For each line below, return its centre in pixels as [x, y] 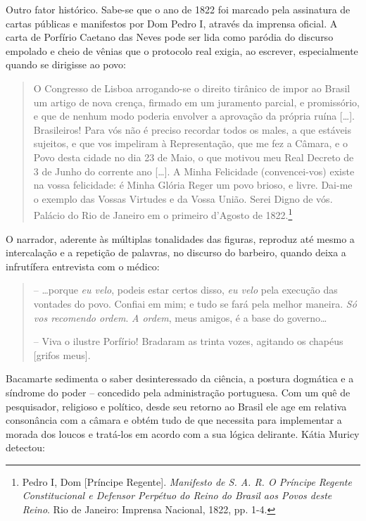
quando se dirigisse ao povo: [66, 64]
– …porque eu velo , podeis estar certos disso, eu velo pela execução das [185, 290]
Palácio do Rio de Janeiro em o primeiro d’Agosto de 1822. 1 [163, 214]
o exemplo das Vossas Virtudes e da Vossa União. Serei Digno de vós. [183, 198]
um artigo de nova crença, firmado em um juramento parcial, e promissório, [196, 102]
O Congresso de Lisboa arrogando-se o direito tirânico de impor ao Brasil [192, 88]
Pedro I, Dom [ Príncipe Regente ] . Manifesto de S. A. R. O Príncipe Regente [187, 481]
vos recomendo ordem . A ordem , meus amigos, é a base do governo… [180, 317]
